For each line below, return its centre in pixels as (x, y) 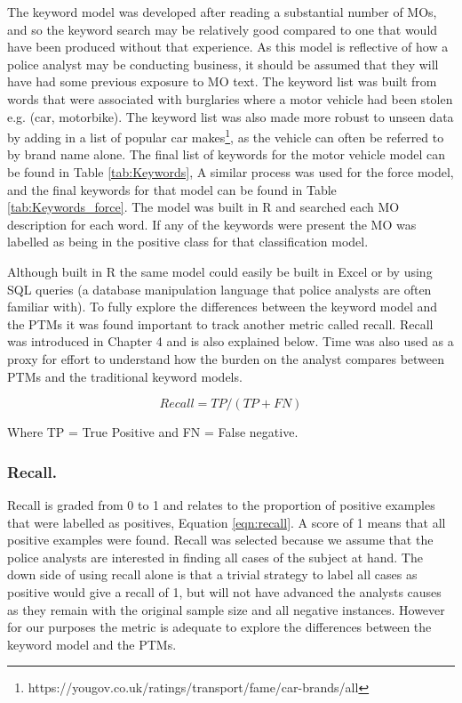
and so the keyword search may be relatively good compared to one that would (223, 29)
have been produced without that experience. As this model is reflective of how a (228, 47)
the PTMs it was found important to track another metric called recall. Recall (220, 323)
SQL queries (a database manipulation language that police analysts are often (219, 289)
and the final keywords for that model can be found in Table (172, 189)
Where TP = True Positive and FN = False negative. (153, 432)
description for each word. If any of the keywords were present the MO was (212, 224)
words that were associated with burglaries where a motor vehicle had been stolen (230, 98)
